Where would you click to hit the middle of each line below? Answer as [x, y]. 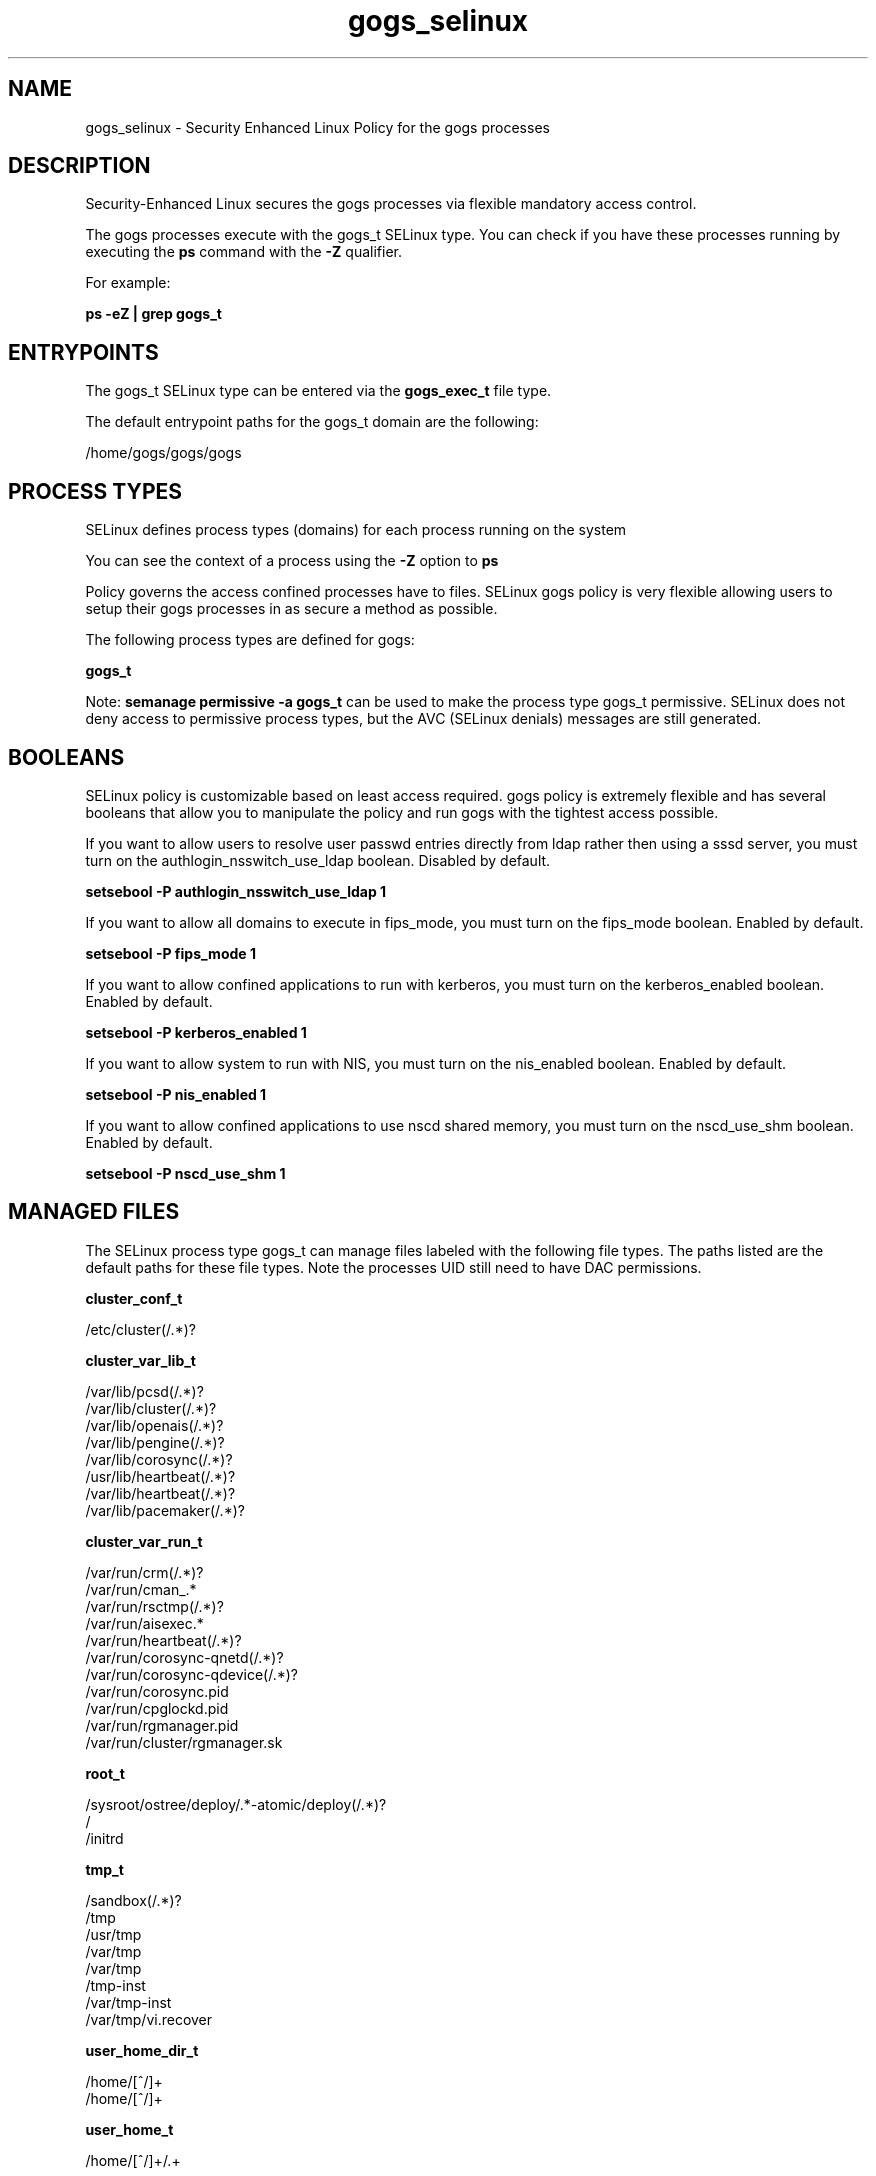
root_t [105, 1773]
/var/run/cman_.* [141, 1589]
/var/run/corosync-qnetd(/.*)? [184, 1657]
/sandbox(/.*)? [133, 1900]
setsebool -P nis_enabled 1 [176, 1094]
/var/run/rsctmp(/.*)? [154, 1606]
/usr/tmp [113, 1934]
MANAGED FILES [94, 1212]
